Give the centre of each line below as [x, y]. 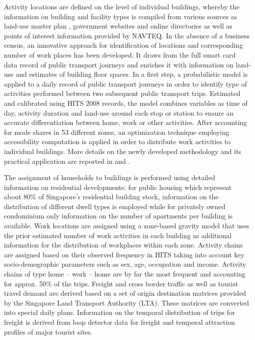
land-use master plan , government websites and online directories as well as [118, 26]
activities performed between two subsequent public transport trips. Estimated [122, 93]
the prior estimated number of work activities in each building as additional [118, 235]
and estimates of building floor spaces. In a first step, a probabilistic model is [132, 74]
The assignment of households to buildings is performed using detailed [110, 177]
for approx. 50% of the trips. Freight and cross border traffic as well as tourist [121, 283]
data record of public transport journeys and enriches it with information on [119, 64]
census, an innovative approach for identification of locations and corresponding [124, 45]
